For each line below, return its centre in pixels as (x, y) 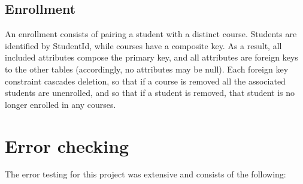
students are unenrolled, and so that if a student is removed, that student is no (150, 93)
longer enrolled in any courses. (60, 104)
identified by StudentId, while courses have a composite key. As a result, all (143, 45)
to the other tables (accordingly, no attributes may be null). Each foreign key (147, 69)
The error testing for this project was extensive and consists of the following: (146, 174)
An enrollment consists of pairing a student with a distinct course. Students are (151, 34)
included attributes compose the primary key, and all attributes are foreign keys (151, 57)
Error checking (67, 145)
